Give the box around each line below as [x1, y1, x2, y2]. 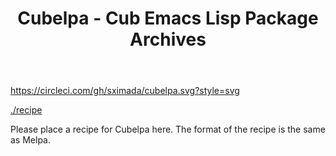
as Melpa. [10, 134, 51, 146]
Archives [129, 28, 207, 51]
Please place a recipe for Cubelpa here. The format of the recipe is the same [10, 123, 326, 136]
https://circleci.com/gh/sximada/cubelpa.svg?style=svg [10, 85, 240, 97]
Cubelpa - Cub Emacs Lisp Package [17, 7, 319, 30]
